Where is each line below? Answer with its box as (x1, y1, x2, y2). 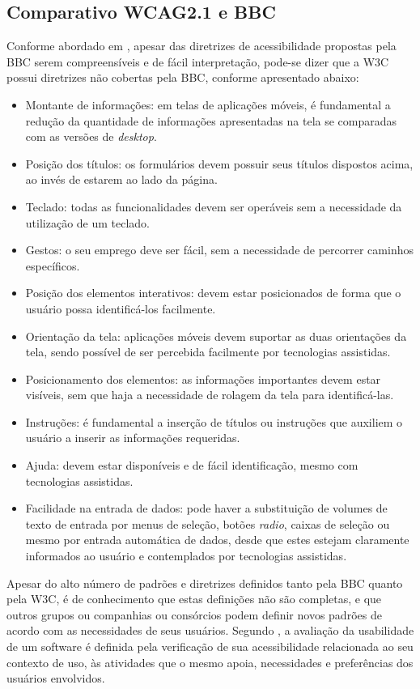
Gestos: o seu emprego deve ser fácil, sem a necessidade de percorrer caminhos (25, 241, 414, 258)
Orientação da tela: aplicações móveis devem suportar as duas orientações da (25, 327, 407, 344)
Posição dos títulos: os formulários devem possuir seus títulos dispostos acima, (25, 155, 414, 172)
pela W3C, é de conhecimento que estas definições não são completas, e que (6, 590, 382, 607)
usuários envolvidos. (6, 670, 105, 687)
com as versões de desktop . (25, 128, 157, 145)
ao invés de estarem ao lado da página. (25, 171, 218, 188)
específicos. (25, 257, 80, 274)
